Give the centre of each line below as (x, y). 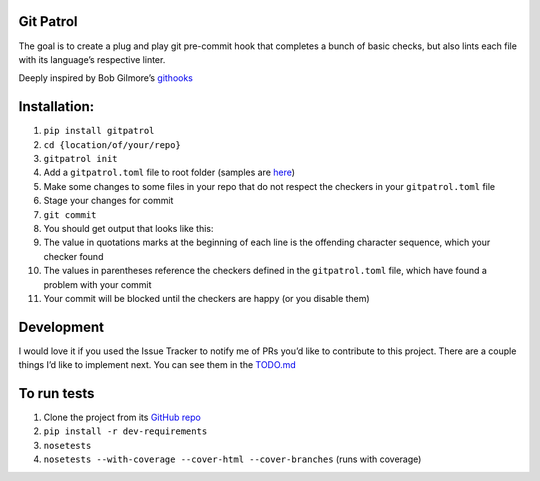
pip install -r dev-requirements (125, 431)
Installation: (56, 106)
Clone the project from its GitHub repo (122, 417)
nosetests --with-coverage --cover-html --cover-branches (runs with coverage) (232, 459)
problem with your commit (97, 284)
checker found (73, 256)
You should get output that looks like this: (128, 228)
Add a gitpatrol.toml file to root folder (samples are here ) (169, 172)
